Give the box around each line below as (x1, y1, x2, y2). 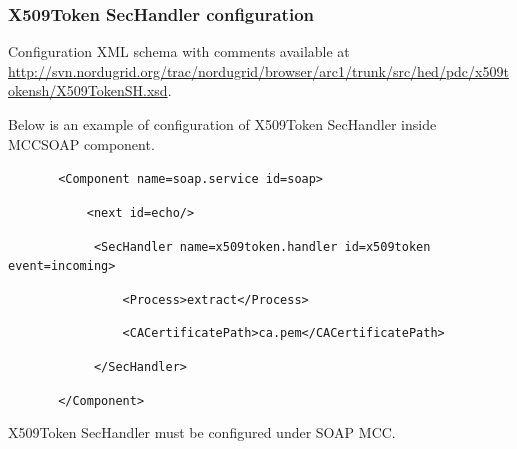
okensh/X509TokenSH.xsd (8, 80, 168, 101)
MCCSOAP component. (8, 133, 155, 154)
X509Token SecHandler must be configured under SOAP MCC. (8, 422, 396, 443)
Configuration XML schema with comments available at (8, 41, 350, 62)
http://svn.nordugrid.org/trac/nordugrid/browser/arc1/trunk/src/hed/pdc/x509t (8, 60, 509, 81)
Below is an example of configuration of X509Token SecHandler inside (8, 114, 437, 134)
